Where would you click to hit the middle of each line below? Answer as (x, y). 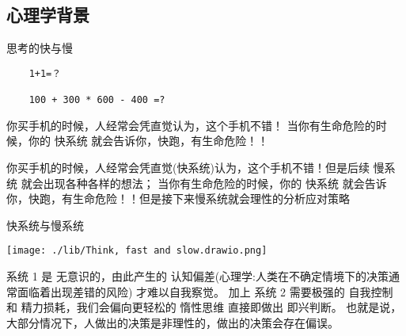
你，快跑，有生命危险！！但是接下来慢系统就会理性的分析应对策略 (178, 199)
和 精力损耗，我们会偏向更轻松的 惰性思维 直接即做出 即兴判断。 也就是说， (204, 307)
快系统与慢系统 (45, 225)
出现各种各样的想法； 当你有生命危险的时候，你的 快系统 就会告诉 (215, 183)
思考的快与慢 (40, 48)
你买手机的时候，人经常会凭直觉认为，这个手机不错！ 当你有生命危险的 (191, 125)
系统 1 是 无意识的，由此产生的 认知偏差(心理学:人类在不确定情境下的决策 (197, 275)
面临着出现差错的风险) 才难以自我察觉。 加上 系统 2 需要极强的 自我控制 (205, 291)
